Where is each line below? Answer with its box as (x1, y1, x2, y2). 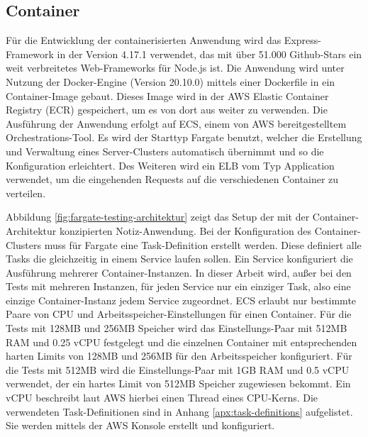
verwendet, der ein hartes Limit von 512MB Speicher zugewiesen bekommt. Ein (6, 376, 351, 391)
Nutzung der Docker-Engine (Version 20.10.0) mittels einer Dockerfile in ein (6, 74, 335, 89)
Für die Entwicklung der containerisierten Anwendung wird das (6, 33, 281, 48)
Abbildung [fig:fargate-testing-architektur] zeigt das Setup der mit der (6, 209, 310, 224)
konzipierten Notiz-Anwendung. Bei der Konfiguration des (59, 223, 312, 238)
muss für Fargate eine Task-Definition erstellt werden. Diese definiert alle (44, 237, 362, 252)
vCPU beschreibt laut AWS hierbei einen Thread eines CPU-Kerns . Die (6, 390, 318, 405)
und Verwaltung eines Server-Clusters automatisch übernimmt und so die (6, 143, 324, 158)
